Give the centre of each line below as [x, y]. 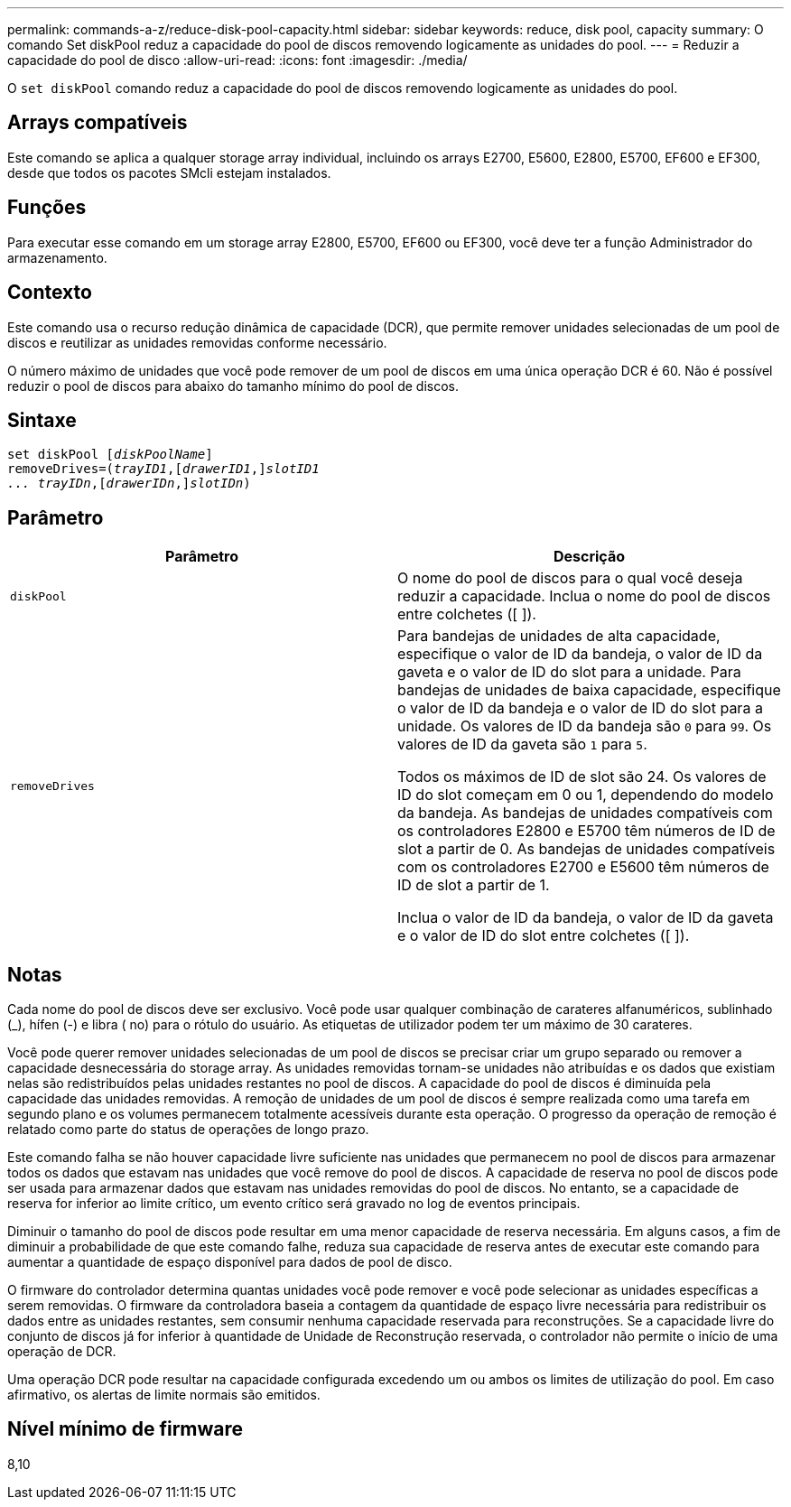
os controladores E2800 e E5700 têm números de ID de [586, 831]
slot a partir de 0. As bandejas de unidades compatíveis [586, 849]
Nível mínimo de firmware [126, 1429]
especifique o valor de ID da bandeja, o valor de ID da [580, 654]
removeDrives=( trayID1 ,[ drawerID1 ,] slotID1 [163, 469]
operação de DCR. [62, 1352]
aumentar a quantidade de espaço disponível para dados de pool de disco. [230, 1262]
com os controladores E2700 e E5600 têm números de [583, 867]
